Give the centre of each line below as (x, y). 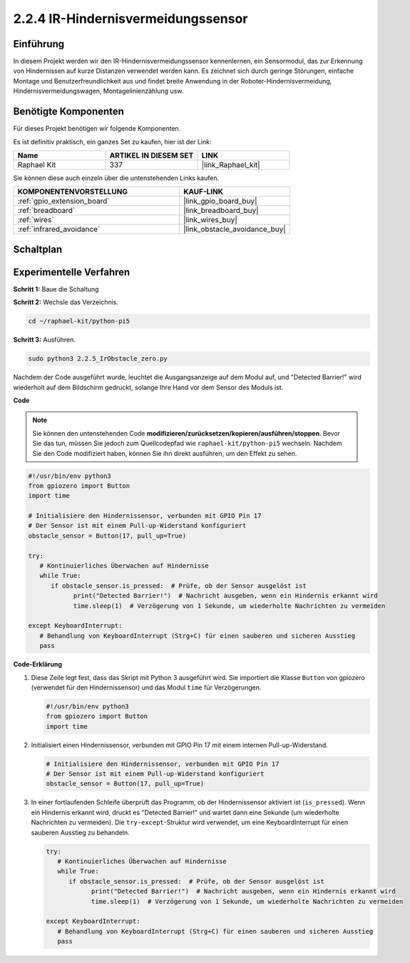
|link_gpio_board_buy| (220, 201)
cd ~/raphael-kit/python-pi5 (79, 321)
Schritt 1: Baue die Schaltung (56, 289)
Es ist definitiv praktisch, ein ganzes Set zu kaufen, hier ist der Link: (112, 141)
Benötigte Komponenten (69, 112)
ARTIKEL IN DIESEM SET (152, 155)
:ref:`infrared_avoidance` (59, 229)
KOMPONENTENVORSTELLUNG (73, 191)
